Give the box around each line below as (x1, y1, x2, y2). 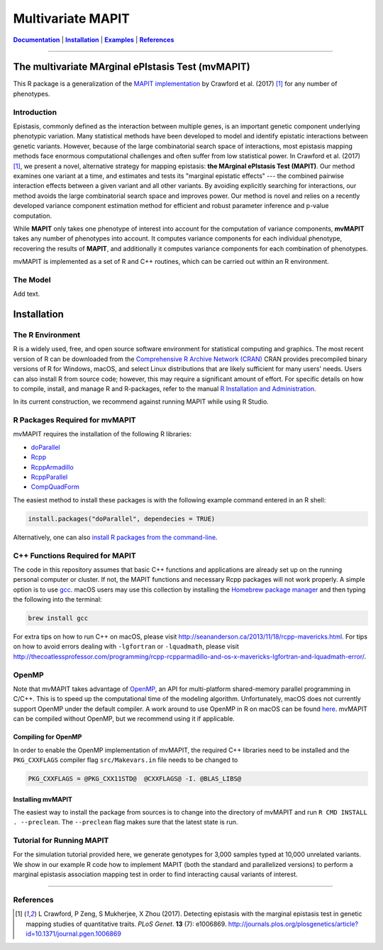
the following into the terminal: (13, 595, 102, 604)
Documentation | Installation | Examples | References (13, 35, 174, 44)
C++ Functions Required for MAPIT (13, 551, 136, 560)
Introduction (13, 107, 57, 117)
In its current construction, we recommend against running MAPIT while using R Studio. (13, 397, 269, 406)
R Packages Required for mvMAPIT (13, 415, 136, 425)
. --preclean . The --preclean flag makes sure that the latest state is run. (13, 818, 238, 827)
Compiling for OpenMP (13, 733, 82, 741)
